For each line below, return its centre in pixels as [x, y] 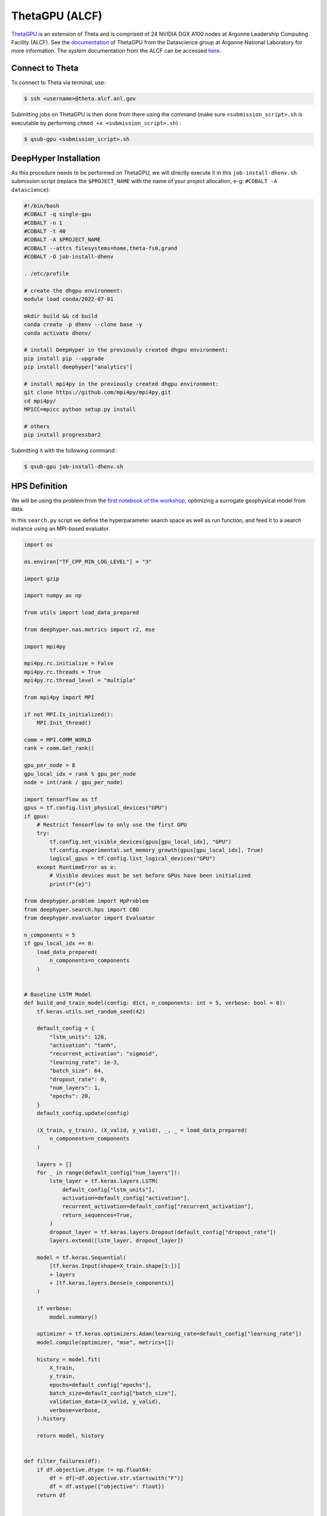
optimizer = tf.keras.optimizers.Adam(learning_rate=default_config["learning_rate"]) [169, 1334]
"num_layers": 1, [75, 1088]
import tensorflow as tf [61, 799]
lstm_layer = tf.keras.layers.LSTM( [104, 1181]
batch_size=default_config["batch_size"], [114, 1394]
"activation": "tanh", [83, 1045]
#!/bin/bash [42, 206]
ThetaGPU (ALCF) [57, 16]
